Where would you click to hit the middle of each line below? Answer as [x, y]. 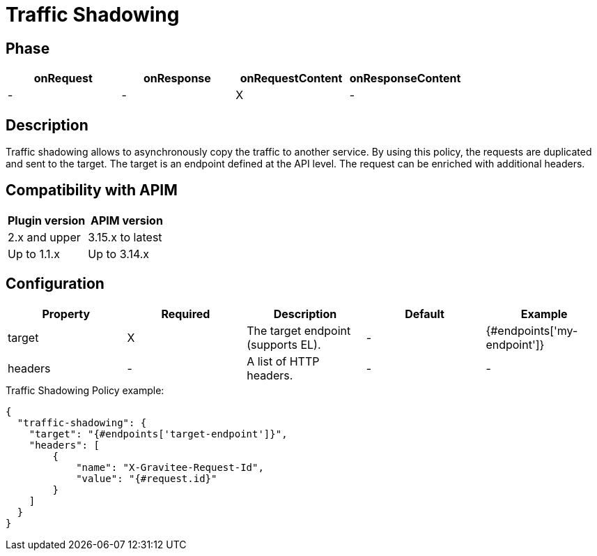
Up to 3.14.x [119, 254]
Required [186, 314]
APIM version [126, 220]
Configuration [55, 284]
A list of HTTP [283, 361]
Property [66, 314]
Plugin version [47, 220]
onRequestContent [291, 78]
